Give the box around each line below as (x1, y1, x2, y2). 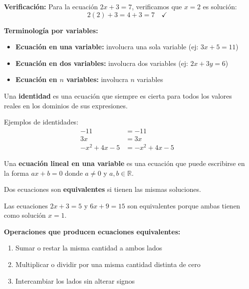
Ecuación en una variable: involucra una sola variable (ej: (15, 41, 199, 52)
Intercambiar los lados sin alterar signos (15, 275, 135, 286)
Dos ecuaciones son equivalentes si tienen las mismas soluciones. (4, 184, 201, 194)
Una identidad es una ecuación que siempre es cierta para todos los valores (4, 90, 232, 101)
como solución (4, 210, 46, 220)
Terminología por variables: (4, 25, 98, 35)
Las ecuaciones (4, 200, 48, 210)
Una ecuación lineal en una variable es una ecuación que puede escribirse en (4, 158, 245, 168)
